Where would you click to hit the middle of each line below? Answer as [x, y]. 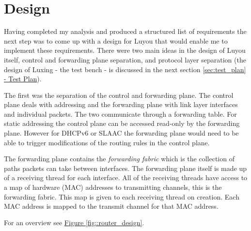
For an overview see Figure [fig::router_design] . [74, 222]
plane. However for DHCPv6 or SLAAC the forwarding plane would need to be [121, 133]
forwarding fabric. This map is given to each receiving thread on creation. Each [122, 196]
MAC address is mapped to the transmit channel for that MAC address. [111, 206]
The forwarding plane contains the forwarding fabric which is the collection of [119, 159]
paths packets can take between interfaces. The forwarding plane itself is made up [125, 168]
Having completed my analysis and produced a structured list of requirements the [125, 31]
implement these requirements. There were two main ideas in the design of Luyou [125, 50]
